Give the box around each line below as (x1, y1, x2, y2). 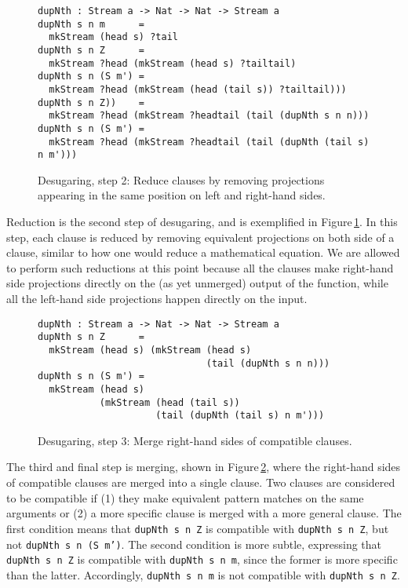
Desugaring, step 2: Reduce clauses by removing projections (38, 171, 325, 188)
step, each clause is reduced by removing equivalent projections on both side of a (6, 228, 395, 245)
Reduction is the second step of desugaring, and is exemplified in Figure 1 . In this (6, 214, 398, 230)
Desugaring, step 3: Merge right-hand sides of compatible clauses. (38, 432, 352, 448)
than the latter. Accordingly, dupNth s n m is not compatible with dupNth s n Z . (6, 566, 400, 583)
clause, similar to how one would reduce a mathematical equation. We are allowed (6, 244, 400, 261)
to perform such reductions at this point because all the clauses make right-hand (6, 259, 394, 276)
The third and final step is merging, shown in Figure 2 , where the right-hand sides (6, 458, 401, 475)
